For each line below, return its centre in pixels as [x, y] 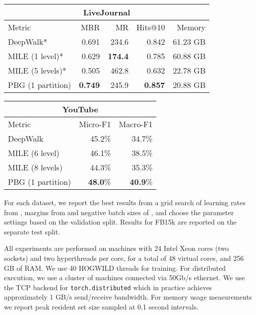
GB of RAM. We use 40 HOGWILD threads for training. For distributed [115, 268]
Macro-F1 [136, 124]
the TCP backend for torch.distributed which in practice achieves [108, 287]
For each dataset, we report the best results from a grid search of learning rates [125, 202]
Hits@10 [151, 27]
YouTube [80, 109]
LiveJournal [107, 12]
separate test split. [32, 231]
